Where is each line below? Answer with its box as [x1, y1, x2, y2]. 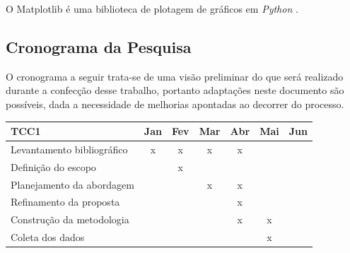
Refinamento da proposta [11, 194, 120, 209]
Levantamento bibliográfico [11, 141, 128, 156]
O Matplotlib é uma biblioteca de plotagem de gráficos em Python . [6, 1, 298, 16]
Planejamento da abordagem [11, 177, 134, 192]
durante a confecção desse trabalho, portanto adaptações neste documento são [6, 83, 344, 98]
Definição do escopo [11, 159, 96, 174]
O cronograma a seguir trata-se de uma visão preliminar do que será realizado [6, 69, 344, 83]
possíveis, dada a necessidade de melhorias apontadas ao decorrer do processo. [6, 96, 344, 111]
